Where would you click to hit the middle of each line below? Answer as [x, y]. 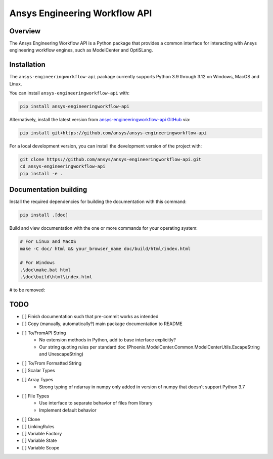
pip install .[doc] [44, 215]
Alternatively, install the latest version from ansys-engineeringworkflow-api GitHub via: [100, 120]
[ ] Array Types [38, 380]
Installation [27, 65]
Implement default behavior [68, 410]
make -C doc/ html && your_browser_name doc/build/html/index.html [105, 248]
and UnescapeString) [61, 354]
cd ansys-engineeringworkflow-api [63, 166]
